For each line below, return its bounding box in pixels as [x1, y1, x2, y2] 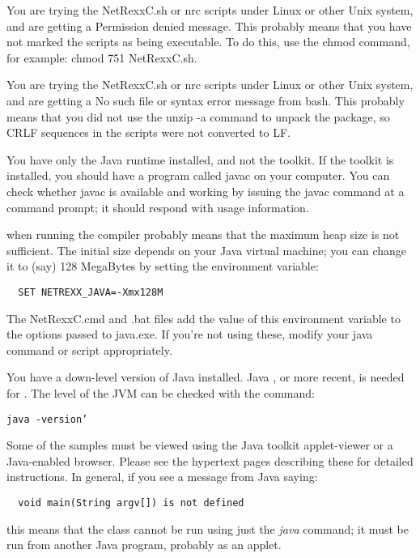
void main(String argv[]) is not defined [18, 496, 244, 509]
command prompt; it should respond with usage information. [6, 198, 309, 215]
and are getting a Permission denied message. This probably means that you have [6, 17, 412, 34]
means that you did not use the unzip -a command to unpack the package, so [6, 108, 390, 125]
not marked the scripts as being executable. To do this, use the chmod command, [6, 33, 410, 50]
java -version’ [6, 413, 88, 425]
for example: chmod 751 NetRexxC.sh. [6, 49, 197, 66]
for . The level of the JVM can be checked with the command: [6, 384, 315, 401]
